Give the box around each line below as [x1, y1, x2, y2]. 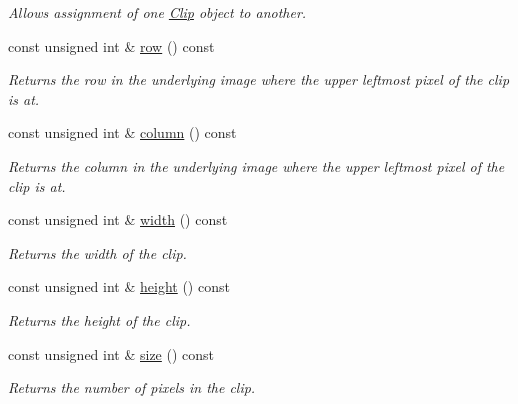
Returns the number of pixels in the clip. [8, 377, 256, 398]
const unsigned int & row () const [8, 35, 215, 56]
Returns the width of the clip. [8, 242, 187, 263]
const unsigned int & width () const [8, 209, 228, 230]
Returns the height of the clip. [8, 309, 191, 330]
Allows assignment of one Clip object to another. [8, 2, 307, 22]
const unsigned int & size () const [8, 343, 215, 364]
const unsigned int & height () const [8, 276, 230, 297]
